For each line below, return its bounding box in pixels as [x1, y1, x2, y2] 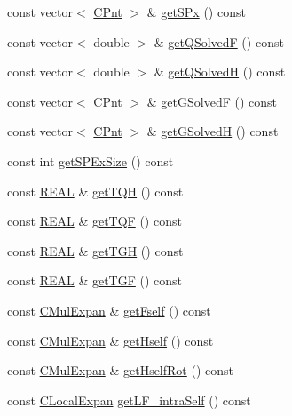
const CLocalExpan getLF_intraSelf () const [7, 390, 251, 409]
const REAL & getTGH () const [7, 241, 184, 260]
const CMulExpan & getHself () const [7, 331, 214, 349]
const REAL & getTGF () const [7, 271, 183, 290]
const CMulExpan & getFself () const [7, 300, 211, 319]
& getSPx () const [146, 3, 246, 20]
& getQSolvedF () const [154, 32, 284, 51]
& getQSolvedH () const [154, 62, 286, 81]
